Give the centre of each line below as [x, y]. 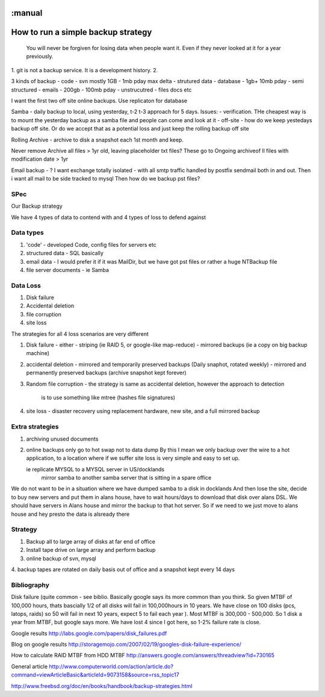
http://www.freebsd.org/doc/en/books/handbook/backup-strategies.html [102, 686]
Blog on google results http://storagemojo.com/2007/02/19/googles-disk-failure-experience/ [126, 645]
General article [29, 666]
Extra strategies [35, 427]
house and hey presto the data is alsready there [70, 514]
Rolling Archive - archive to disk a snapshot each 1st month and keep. [97, 140]
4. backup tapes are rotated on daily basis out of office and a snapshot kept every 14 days [123, 569]
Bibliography [30, 585]
